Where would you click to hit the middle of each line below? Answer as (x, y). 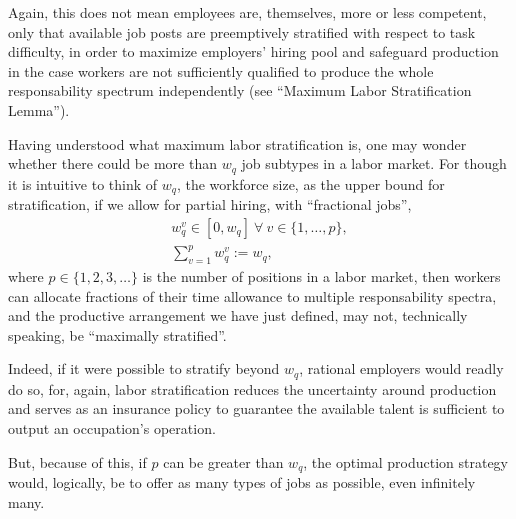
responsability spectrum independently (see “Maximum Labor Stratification (240, 90)
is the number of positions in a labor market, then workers (321, 276)
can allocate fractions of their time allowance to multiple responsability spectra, (252, 295)
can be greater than (223, 461)
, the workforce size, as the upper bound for (310, 183)
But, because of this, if (77, 461)
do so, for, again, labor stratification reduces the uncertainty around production (252, 388)
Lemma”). (39, 109)
